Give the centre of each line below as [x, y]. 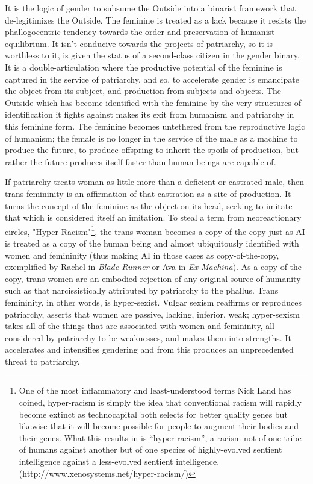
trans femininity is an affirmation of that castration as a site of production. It [148, 193]
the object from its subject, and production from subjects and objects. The [143, 91]
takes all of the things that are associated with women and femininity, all [140, 326]
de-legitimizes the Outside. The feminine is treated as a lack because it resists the [155, 20]
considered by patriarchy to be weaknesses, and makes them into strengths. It [148, 337]
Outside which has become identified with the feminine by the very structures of [153, 102]
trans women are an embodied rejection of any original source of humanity [163, 278]
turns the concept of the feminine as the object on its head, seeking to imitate [149, 205]
